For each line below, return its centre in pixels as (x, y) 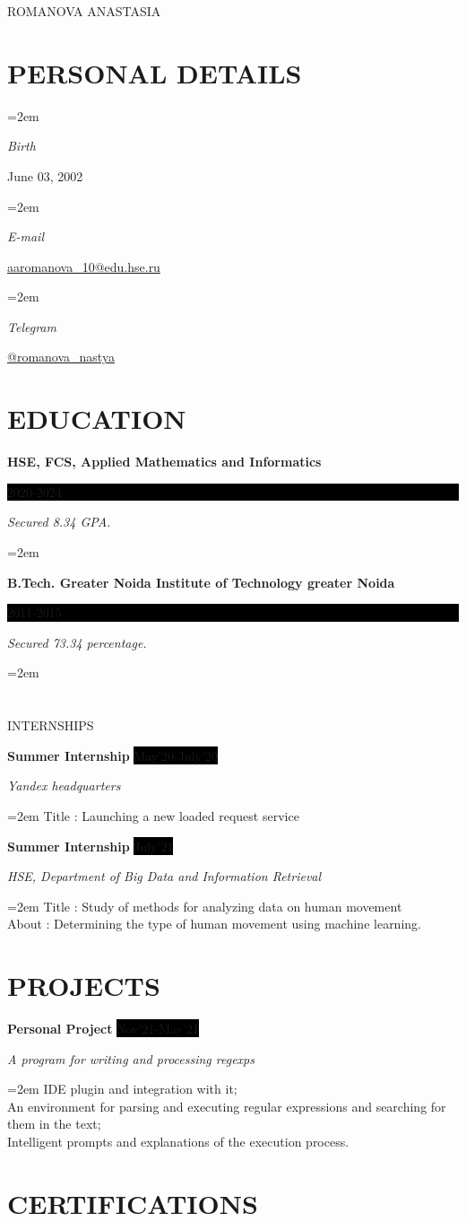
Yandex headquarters (64, 786)
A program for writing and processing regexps (131, 1058)
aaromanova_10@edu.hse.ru (84, 266)
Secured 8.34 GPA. (59, 522)
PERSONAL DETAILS (155, 72)
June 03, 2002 (45, 175)
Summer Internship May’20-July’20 (112, 755)
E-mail (26, 236)
